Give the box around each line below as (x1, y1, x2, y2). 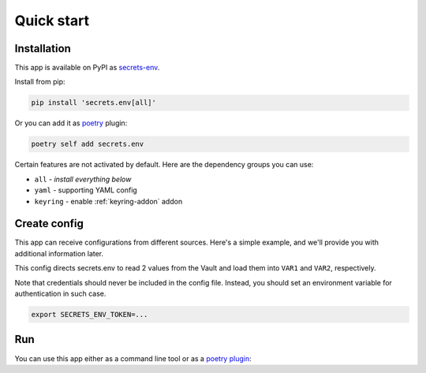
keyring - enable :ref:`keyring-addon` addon (34, 196, 183, 206)
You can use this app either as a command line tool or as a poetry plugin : (14, 353, 252, 363)
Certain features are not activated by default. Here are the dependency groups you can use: (14, 160, 314, 170)
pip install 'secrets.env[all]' (31, 99, 157, 107)
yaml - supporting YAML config (34, 185, 137, 195)
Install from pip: (14, 77, 66, 87)
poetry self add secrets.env (31, 140, 144, 149)
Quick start (14, 12, 90, 29)
